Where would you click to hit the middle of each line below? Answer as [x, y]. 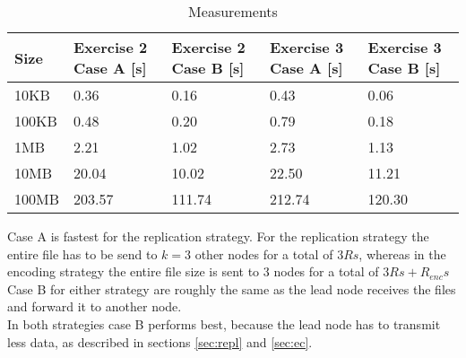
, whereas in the [402, 253]
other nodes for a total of [264, 253]
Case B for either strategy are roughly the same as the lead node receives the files [232, 288]
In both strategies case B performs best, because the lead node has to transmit [224, 323]
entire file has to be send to [82, 253]
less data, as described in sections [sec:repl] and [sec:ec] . [160, 341]
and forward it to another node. [95, 306]
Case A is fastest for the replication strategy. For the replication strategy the [218, 236]
